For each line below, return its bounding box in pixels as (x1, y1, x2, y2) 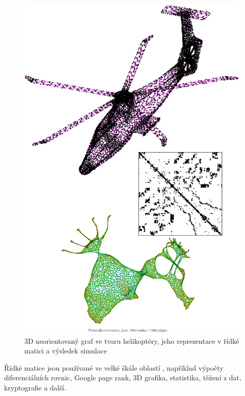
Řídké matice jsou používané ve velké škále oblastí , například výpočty (4, 362, 224, 373)
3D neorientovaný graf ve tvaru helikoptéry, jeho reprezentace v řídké (24, 335, 239, 346)
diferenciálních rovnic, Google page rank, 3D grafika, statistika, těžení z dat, (4, 372, 241, 383)
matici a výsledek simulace (24, 345, 107, 356)
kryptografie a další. (4, 382, 66, 392)
